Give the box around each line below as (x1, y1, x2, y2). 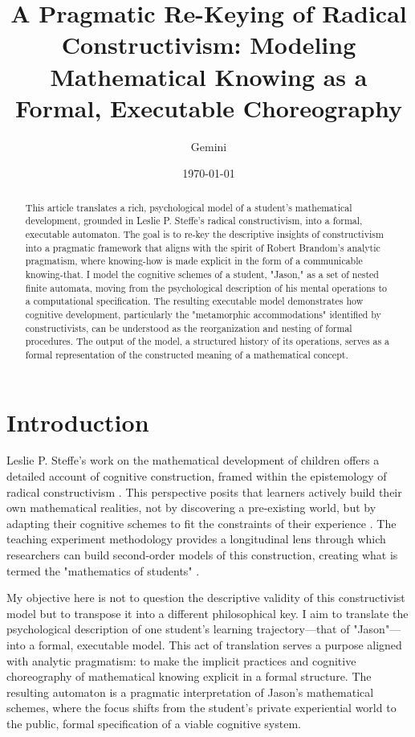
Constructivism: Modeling (61, 28, 356, 61)
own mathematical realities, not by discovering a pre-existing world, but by (6, 499, 376, 516)
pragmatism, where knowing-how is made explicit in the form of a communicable (25, 254, 363, 268)
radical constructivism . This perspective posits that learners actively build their (6, 483, 402, 500)
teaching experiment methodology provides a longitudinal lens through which (6, 530, 386, 547)
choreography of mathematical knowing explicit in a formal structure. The (6, 668, 372, 685)
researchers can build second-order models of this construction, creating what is (6, 547, 398, 563)
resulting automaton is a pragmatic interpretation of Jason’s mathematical (6, 683, 374, 700)
